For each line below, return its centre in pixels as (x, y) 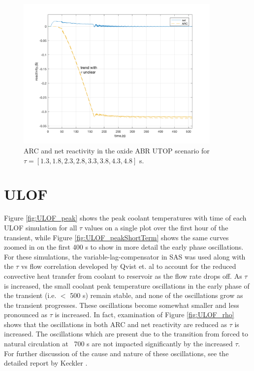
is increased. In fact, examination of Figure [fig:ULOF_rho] (144, 315)
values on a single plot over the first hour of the (156, 227)
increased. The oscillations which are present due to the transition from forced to (126, 334)
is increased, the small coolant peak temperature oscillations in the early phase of (127, 285)
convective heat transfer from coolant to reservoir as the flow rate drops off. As (123, 276)
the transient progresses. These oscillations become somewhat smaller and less (122, 305)
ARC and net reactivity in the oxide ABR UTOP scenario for (117, 151)
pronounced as (26, 315)
